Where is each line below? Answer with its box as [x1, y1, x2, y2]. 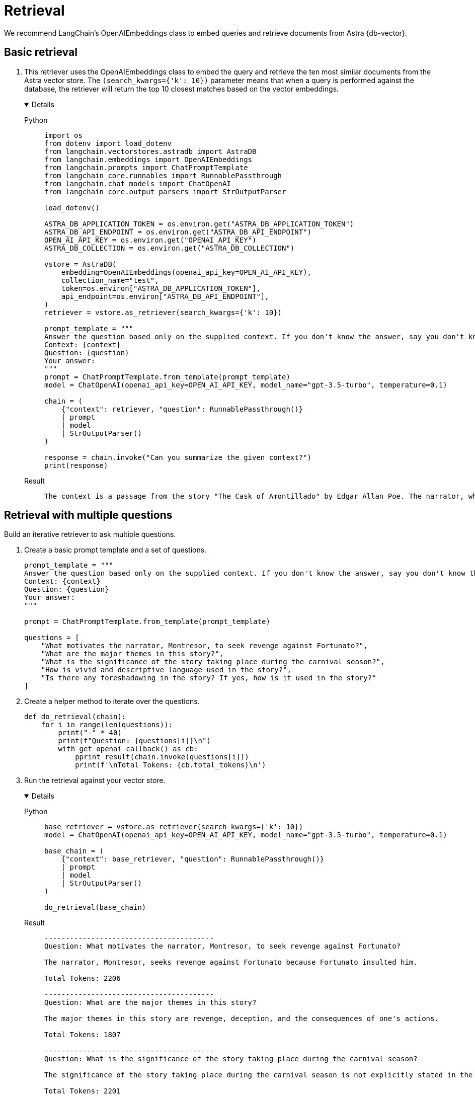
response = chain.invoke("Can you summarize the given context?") [44, 453, 312, 461]
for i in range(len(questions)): [41, 721, 173, 729]
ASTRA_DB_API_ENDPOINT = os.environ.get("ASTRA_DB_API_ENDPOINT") [44, 227, 312, 236]
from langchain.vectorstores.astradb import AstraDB [44, 147, 257, 155]
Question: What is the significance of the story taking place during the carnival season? [44, 1055, 418, 1063]
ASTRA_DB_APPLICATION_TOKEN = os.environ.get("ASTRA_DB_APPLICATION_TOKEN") [44, 219, 354, 228]
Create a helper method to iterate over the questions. [24, 697, 200, 706]
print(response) [44, 461, 108, 469]
